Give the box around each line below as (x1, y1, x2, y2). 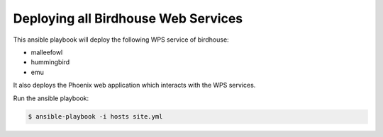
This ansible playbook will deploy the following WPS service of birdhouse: (13, 35, 230, 44)
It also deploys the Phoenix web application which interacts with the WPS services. (13, 81, 256, 90)
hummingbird (30, 58, 70, 66)
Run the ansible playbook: (13, 94, 89, 102)
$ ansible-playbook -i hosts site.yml (28, 113, 163, 121)
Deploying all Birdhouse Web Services (13, 11, 243, 26)
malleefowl (30, 48, 63, 56)
